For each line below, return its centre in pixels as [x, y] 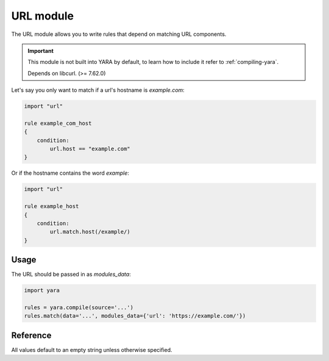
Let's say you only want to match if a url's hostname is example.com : [98, 90]
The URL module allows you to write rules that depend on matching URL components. [119, 34]
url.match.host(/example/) [90, 232]
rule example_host [51, 206]
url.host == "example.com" [90, 149]
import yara [42, 290]
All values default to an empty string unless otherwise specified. [92, 349]
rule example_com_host [58, 123]
